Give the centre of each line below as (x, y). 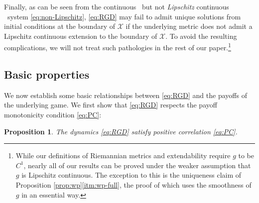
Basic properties (47, 74)
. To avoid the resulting (201, 36)
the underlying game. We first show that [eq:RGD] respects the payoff (111, 105)
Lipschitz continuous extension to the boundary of (81, 36)
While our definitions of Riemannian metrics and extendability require (123, 155)
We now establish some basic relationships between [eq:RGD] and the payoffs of (126, 95)
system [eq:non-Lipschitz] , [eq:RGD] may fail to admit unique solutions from (124, 16)
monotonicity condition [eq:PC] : (53, 115)
